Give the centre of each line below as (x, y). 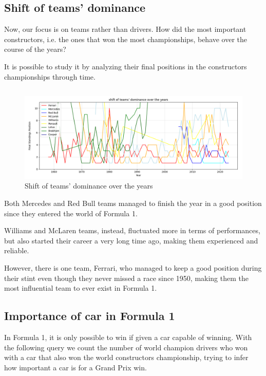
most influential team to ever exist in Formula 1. (81, 288)
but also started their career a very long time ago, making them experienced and (131, 240)
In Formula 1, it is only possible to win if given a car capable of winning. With (128, 337)
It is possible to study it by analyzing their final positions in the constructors (126, 66)
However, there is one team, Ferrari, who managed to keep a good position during (133, 267)
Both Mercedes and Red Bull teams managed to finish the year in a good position (133, 203)
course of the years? (35, 49)
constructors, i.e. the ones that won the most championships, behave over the (126, 39)
